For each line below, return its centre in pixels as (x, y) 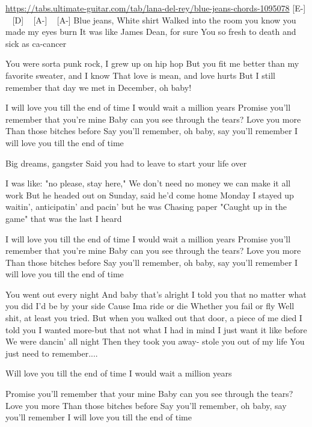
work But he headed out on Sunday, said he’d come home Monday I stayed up (150, 195)
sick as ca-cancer (36, 43)
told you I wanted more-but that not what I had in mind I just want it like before (156, 329)
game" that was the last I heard (64, 218)
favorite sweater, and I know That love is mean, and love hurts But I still (140, 75)
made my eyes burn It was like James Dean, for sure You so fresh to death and (151, 32)
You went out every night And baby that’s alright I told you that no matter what (156, 294)
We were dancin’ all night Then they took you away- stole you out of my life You (155, 341)
